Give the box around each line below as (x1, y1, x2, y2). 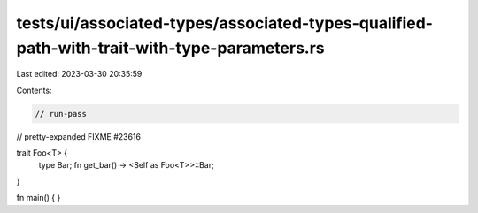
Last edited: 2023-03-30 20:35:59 (16, 69, 143, 80)
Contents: (16, 85, 52, 95)
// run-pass (35, 109, 88, 118)
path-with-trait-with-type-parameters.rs (16, 38, 325, 57)
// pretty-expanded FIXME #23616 (16, 131, 142, 141)
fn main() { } (16, 193, 61, 203)
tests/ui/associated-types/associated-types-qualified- (16, 13, 434, 33)
